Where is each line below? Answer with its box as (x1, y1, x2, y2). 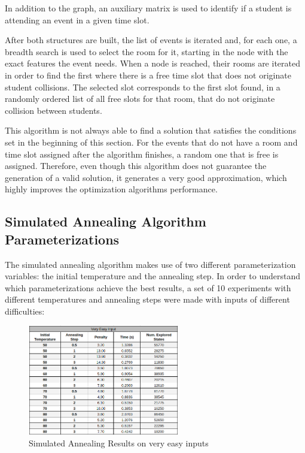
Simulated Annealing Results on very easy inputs (29, 437, 209, 449)
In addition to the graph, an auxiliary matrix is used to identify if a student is (5, 2, 292, 14)
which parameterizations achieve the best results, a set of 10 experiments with (5, 281, 291, 294)
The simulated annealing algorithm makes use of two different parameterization (5, 258, 296, 270)
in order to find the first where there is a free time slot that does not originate (5, 68, 291, 81)
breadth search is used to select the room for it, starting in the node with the (5, 45, 288, 58)
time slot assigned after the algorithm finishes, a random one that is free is (5, 147, 279, 160)
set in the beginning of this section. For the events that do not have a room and (5, 135, 298, 148)
